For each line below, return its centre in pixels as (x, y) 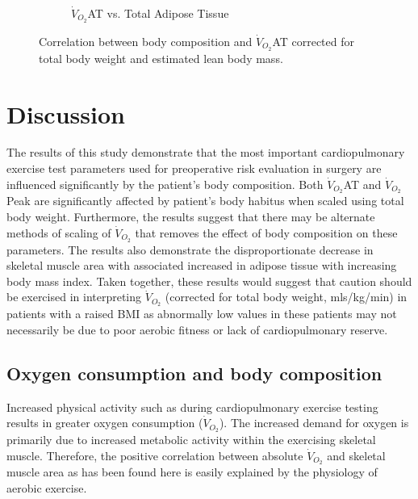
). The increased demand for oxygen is (314, 423)
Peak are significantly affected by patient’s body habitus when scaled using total (205, 201)
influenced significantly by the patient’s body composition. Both (165, 184)
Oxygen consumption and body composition (194, 373)
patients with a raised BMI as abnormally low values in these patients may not (202, 314)
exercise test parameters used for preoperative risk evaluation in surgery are (194, 168)
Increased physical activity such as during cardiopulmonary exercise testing (192, 407)
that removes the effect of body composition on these (266, 232)
